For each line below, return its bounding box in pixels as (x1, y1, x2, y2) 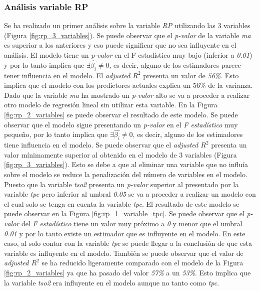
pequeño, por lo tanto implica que (4, 129, 108, 139)
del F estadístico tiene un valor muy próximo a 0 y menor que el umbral (21, 218, 242, 228)
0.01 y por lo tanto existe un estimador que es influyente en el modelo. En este (4, 228, 245, 238)
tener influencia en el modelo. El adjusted (4, 70, 130, 80)
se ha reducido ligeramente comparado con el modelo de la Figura (41, 257, 243, 268)
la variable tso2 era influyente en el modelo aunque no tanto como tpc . (4, 277, 219, 287)
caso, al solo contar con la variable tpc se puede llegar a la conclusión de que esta (4, 238, 252, 248)
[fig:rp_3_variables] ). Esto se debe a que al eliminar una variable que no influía (4, 159, 248, 170)
